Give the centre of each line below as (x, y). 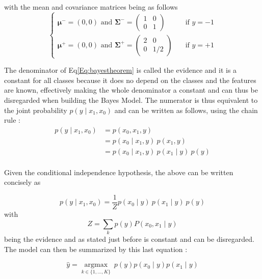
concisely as (22, 182)
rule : (12, 120)
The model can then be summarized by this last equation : (96, 249)
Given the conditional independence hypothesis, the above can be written (119, 172)
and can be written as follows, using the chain (186, 110)
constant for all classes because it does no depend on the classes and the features (130, 80)
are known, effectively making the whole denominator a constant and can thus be (131, 90)
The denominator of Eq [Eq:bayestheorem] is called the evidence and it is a (121, 70)
